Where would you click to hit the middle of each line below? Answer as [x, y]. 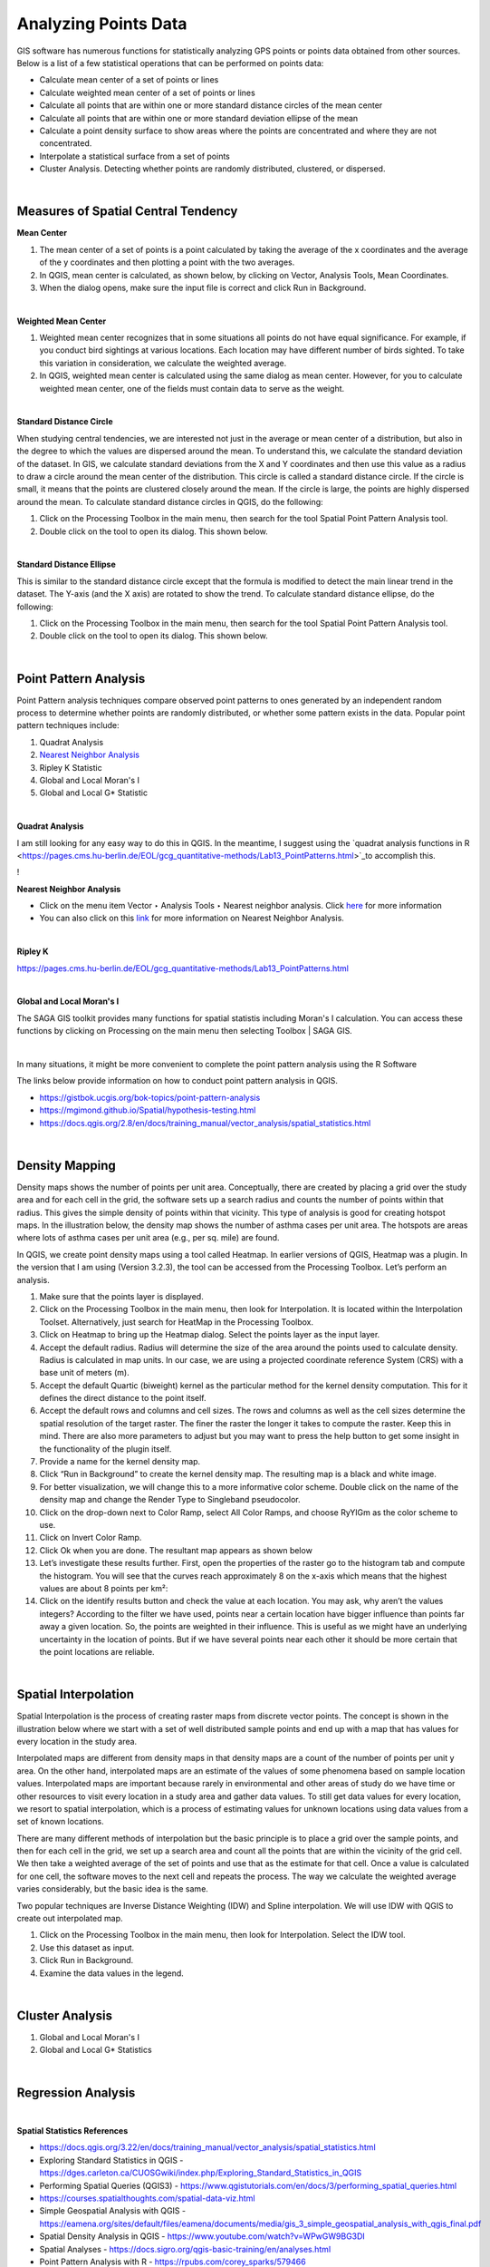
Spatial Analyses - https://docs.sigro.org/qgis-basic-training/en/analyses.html [185, 2249]
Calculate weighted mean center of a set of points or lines [147, 92]
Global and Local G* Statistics [96, 2050]
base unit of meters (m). [85, 1373]
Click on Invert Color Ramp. [91, 1538]
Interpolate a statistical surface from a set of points [135, 156]
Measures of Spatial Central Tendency [127, 212]
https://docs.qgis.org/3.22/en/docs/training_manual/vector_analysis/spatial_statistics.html [207, 2147]
